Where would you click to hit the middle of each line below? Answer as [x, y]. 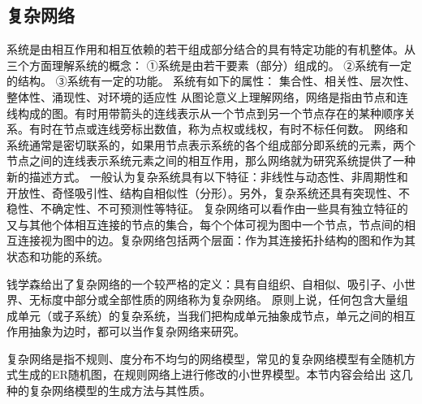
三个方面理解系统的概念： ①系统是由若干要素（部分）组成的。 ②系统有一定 [209, 65]
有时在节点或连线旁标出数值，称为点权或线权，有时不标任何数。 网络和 [218, 129]
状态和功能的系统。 [58, 256]
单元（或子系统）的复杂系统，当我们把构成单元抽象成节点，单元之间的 [205, 315]
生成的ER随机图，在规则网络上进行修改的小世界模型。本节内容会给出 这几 [215, 374]
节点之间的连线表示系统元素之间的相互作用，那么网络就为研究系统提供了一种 [211, 161]
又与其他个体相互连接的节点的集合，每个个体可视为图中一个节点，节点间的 [205, 224]
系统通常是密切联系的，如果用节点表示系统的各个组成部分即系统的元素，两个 [211, 144]
